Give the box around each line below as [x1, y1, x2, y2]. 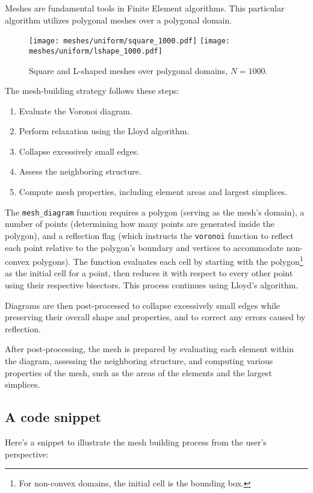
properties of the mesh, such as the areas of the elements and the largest [5, 366, 272, 379]
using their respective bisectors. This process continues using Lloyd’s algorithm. [5, 279, 299, 291]
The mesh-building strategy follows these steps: [5, 84, 179, 97]
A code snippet [5, 408, 101, 426]
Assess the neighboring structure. [19, 165, 141, 178]
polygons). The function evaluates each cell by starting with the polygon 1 [32, 253, 303, 267]
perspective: [5, 447, 49, 460]
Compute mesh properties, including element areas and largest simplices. [19, 185, 288, 198]
